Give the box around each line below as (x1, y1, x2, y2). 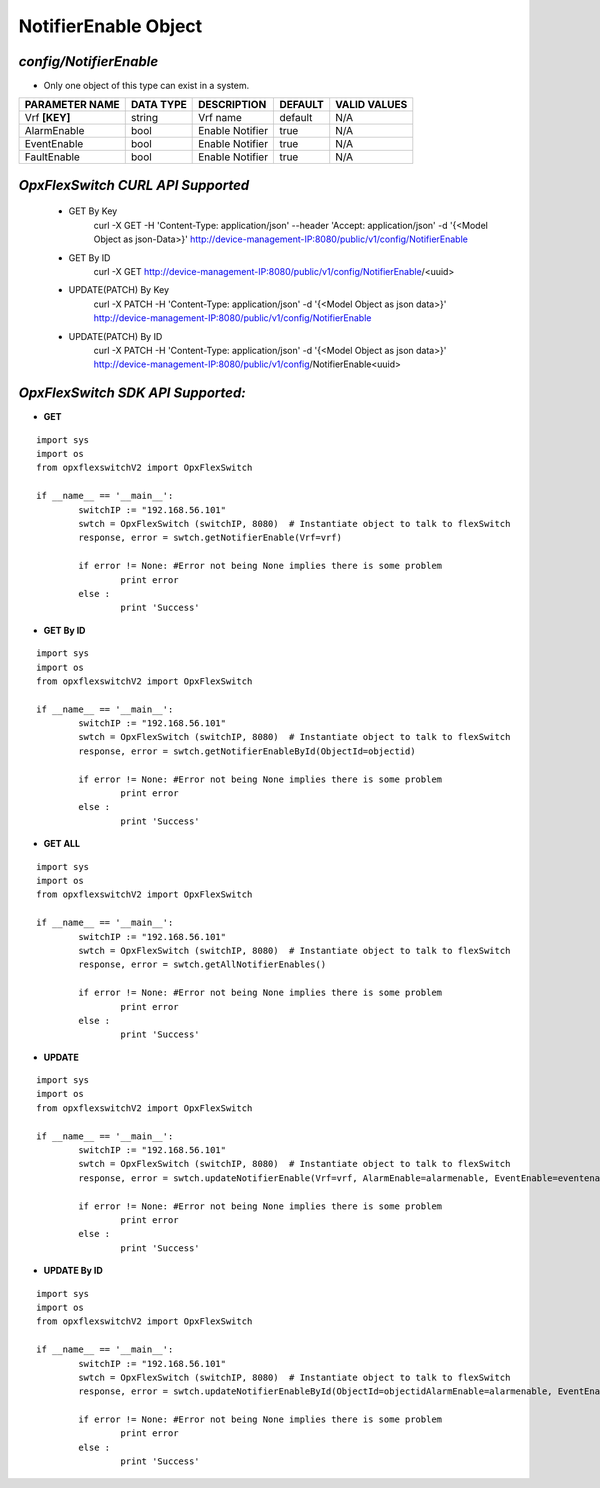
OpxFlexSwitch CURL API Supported (18, 176, 250, 194)
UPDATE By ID (43, 1265, 104, 1277)
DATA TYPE (130, 98, 187, 112)
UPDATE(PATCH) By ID (68, 330, 163, 342)
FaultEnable (24, 150, 80, 164)
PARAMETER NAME (24, 98, 120, 112)
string (130, 111, 159, 125)
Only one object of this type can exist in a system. (43, 80, 250, 92)
